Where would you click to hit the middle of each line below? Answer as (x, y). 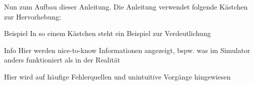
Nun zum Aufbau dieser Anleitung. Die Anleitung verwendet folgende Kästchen (126, 6)
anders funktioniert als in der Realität (62, 60)
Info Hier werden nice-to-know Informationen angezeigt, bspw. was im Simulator (127, 50)
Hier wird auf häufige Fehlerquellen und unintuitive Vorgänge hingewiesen (117, 76)
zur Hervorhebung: (33, 16)
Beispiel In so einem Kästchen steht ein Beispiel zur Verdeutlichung (107, 33)
